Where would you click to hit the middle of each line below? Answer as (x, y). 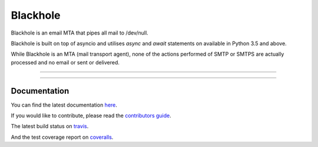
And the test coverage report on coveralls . (62, 137)
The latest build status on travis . (50, 127)
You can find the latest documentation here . (64, 105)
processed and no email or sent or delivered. (65, 62)
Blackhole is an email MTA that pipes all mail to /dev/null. (79, 33)
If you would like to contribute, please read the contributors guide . (91, 116)
